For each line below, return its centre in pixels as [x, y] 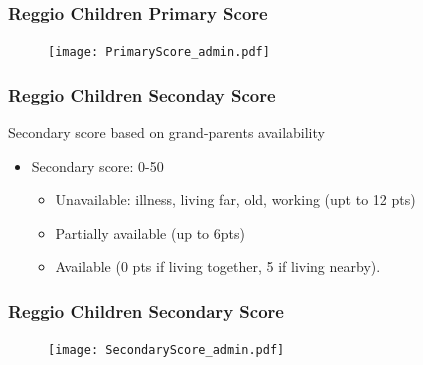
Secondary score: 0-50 [97, 165]
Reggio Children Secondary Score [146, 310]
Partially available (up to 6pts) [150, 232]
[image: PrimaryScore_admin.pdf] [159, 52]
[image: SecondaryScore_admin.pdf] [166, 350]
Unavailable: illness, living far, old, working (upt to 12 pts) [235, 199]
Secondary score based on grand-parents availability [166, 132]
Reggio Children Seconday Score [142, 94]
